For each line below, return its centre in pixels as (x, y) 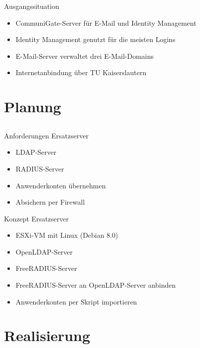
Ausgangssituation (32, 6)
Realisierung (47, 335)
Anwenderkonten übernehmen (61, 185)
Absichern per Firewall (50, 202)
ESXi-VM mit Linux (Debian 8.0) (67, 235)
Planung (33, 107)
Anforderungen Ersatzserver (46, 135)
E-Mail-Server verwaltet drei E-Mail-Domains (85, 56)
